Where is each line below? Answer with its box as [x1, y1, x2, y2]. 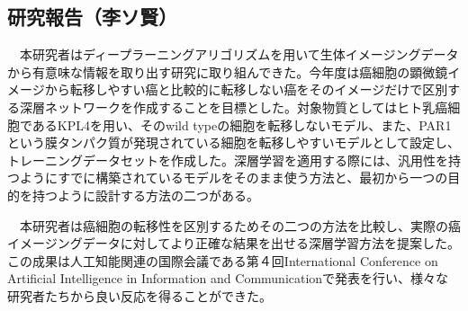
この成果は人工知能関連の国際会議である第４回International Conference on [7, 251, 438, 270]
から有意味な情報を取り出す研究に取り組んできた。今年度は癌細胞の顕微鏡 [7, 62, 448, 81]
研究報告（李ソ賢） [7, 3, 177, 31]
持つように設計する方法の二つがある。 [31, 185, 259, 204]
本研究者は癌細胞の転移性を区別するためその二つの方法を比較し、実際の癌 [19, 216, 461, 235]
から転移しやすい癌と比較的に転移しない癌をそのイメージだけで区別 [44, 80, 448, 99]
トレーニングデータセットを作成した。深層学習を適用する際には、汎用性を [7, 150, 448, 169]
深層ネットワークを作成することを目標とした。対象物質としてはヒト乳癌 [19, 97, 448, 116]
